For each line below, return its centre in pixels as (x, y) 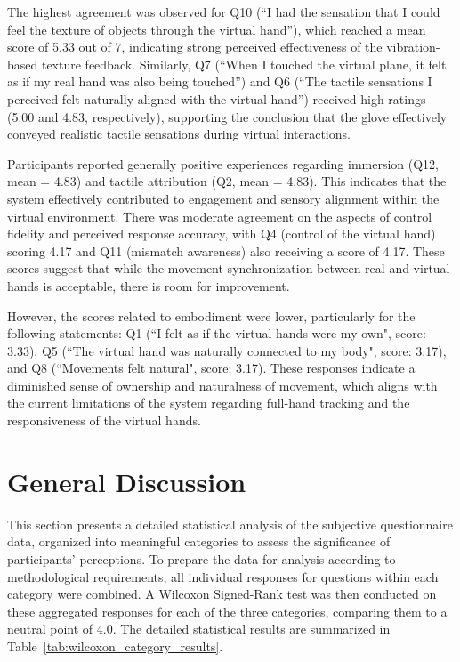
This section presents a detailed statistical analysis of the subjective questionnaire (230, 524)
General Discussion (127, 481)
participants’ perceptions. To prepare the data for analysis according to (202, 558)
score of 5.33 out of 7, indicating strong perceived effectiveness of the (195, 47)
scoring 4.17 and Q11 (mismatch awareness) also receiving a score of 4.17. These (226, 250)
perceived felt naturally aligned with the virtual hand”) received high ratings (217, 98)
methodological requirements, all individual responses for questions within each (223, 576)
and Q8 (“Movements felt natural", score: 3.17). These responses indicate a (211, 368)
